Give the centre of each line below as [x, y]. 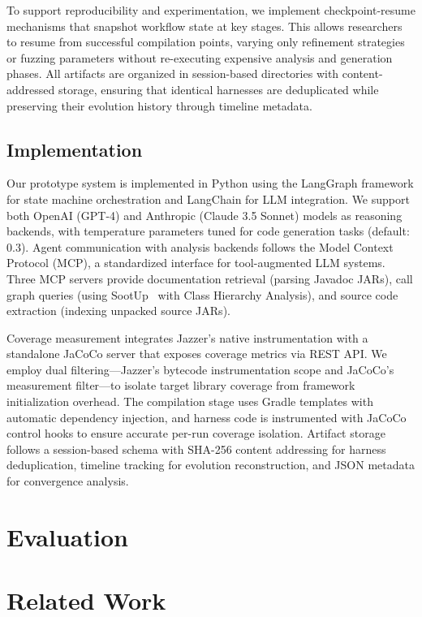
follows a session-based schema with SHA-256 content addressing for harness [196, 449]
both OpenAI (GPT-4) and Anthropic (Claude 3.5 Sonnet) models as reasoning [205, 215]
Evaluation [67, 536]
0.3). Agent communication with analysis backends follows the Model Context [200, 246]
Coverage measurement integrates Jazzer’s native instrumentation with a [187, 337]
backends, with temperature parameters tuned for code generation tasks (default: [208, 231]
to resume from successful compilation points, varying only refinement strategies [206, 42]
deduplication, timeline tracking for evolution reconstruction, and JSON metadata [211, 465]
